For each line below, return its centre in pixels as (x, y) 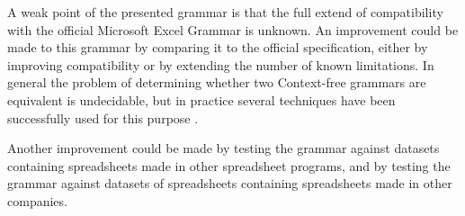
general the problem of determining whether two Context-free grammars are (217, 82)
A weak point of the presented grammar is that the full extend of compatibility (225, 12)
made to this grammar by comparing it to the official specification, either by (218, 47)
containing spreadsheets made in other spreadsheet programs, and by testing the (229, 165)
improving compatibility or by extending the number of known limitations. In (221, 64)
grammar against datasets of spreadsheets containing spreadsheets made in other (230, 183)
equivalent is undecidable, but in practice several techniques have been (201, 99)
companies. (37, 200)
